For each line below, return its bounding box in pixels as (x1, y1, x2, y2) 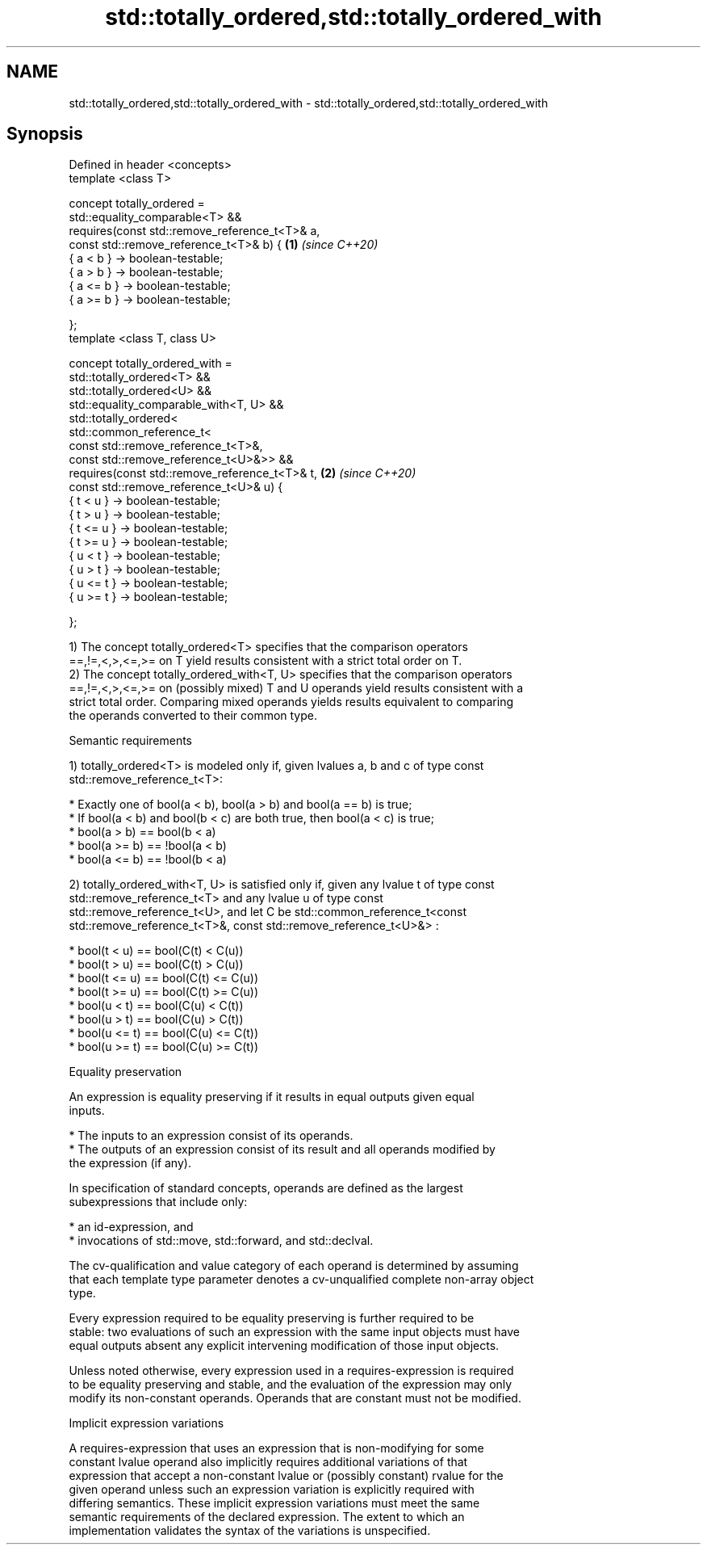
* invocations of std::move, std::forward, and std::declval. (69, 1234, 374, 1248)
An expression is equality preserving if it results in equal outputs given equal (69, 1090, 475, 1104)
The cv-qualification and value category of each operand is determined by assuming (69, 1259, 519, 1273)
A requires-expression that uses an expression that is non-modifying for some (69, 1441, 484, 1456)
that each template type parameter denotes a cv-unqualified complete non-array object (69, 1272, 534, 1287)
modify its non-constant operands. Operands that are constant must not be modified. (69, 1391, 521, 1406)
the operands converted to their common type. (69, 708, 318, 723)
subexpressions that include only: (69, 1195, 248, 1209)
